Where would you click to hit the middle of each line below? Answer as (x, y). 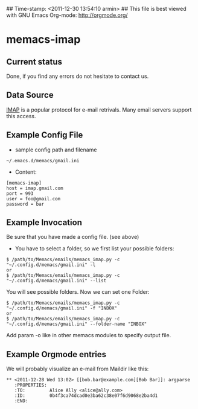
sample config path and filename (56, 150)
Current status (34, 62)
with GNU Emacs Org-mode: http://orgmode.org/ (67, 15)
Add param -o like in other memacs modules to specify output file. (89, 335)
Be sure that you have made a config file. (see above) (73, 237)
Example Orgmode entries (56, 354)
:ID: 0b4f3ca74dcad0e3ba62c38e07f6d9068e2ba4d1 (86, 396)
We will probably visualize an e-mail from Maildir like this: (78, 369)
